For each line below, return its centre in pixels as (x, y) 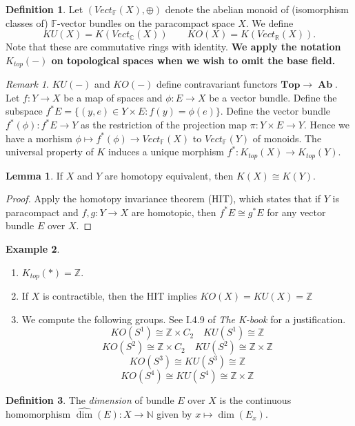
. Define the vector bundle (275, 111)
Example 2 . (33, 249)
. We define (270, 22)
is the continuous (255, 400)
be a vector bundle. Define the (273, 97)
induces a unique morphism (166, 152)
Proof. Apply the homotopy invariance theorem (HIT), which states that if (163, 199)
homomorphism (38, 414)
